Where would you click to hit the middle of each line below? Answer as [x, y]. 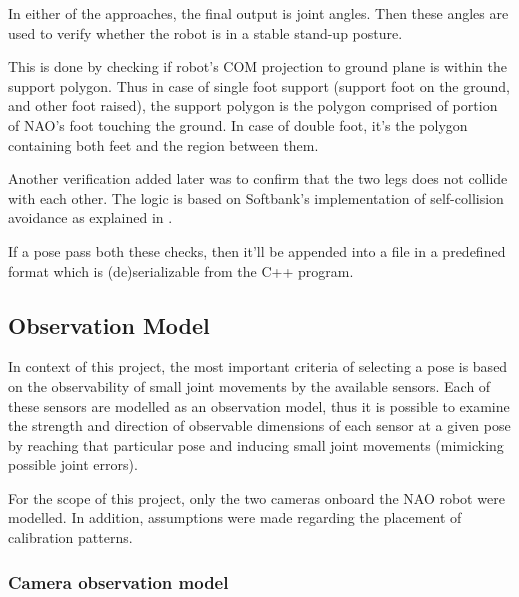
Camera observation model [118, 581]
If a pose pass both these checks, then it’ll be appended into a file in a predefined [257, 250]
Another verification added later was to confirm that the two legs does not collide [258, 178]
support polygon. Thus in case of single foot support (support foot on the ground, [259, 85]
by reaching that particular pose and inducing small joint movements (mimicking [256, 444]
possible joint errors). [73, 464]
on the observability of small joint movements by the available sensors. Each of [249, 385]
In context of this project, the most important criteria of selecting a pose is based [258, 366]
